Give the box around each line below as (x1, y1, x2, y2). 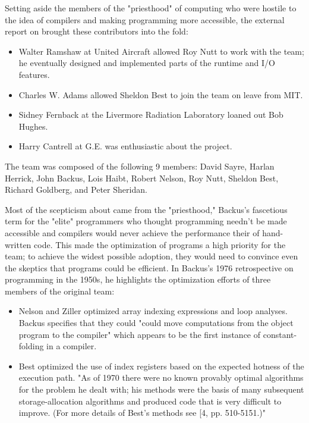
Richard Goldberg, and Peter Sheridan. (5, 183, 147, 196)
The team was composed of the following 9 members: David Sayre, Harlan (5, 159, 275, 172)
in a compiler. (46, 340, 97, 352)
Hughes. (18, 120, 48, 132)
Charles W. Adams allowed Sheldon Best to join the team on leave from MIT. (18, 88, 303, 101)
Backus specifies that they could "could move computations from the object (18, 317, 294, 329)
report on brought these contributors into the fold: (5, 25, 188, 37)
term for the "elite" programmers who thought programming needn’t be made (5, 215, 287, 227)
